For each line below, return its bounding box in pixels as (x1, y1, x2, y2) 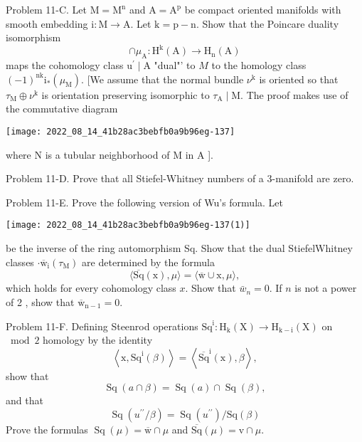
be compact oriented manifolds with (184, 2, 341, 16)
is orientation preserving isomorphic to (41, 87, 210, 102)
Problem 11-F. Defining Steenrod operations (6, 318, 198, 333)
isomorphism (6, 30, 61, 45)
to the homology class (211, 58, 307, 73)
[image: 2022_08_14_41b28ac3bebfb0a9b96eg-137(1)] (6, 220, 250, 231)
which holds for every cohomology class (6, 280, 176, 295)
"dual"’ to (154, 58, 196, 73)
